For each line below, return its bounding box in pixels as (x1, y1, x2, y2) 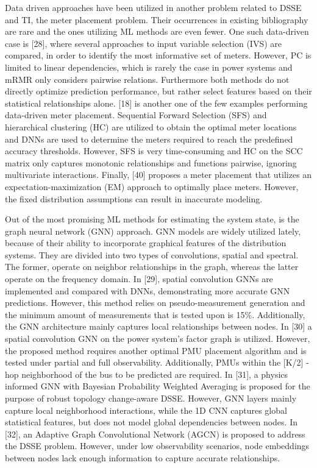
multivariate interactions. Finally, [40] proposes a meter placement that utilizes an (5, 168, 312, 181)
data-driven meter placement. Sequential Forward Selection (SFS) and (5, 108, 267, 121)
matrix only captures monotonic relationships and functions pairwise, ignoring (5, 156, 297, 169)
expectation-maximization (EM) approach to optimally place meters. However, (5, 180, 299, 193)
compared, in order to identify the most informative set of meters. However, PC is (5, 49, 312, 62)
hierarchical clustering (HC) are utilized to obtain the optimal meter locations (5, 120, 297, 133)
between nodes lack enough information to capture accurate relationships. (5, 451, 280, 464)
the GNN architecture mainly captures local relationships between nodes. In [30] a (5, 320, 312, 333)
